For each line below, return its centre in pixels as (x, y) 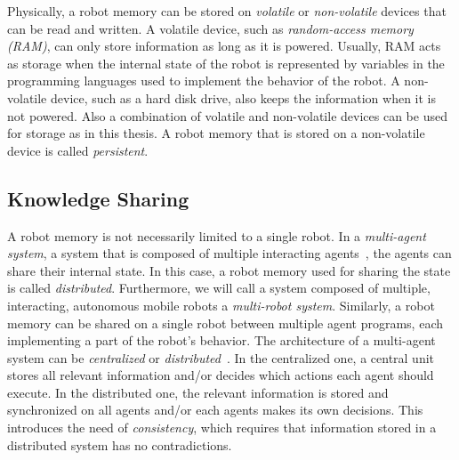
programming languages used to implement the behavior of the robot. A (204, 81)
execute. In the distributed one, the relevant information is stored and (198, 392)
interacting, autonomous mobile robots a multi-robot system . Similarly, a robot (221, 305)
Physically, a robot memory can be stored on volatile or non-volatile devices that (227, 11)
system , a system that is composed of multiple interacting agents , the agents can (229, 253)
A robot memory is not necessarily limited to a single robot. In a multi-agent (217, 235)
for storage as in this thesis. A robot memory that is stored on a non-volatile (216, 133)
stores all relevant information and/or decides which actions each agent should (221, 375)
